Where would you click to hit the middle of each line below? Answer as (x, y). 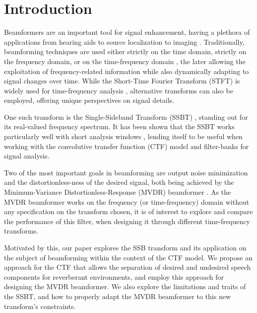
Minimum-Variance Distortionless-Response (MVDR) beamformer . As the (118, 192)
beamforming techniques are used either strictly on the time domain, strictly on (125, 51)
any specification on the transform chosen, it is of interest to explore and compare (128, 211)
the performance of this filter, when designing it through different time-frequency (127, 221)
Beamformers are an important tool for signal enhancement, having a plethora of (127, 32)
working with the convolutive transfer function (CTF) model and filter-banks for (127, 146)
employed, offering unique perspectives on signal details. (89, 100)
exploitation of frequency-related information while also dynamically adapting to (127, 71)
